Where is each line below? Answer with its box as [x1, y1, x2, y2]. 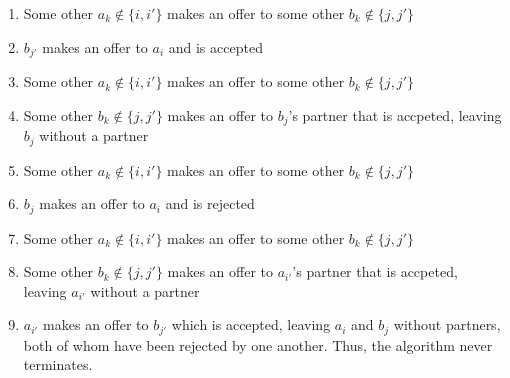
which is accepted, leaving [171, 314, 331, 335]
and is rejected [165, 193, 255, 214]
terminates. [23, 354, 93, 375]
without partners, [393, 314, 501, 335]
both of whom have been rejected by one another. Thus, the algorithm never [23, 334, 493, 355]
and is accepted [168, 36, 263, 57]
